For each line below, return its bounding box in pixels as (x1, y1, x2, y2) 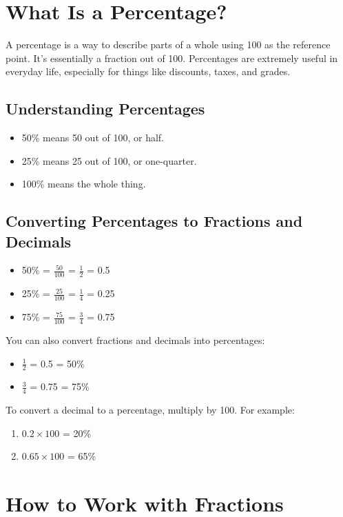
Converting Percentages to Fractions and (6, 210, 303, 232)
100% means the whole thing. (21, 176, 146, 191)
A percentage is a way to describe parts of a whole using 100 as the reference (6, 37, 331, 52)
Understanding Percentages (6, 98, 205, 119)
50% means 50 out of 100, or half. (21, 130, 165, 145)
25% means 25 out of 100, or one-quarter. (21, 153, 197, 168)
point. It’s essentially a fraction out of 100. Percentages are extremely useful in (6, 50, 338, 65)
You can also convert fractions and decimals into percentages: (6, 332, 265, 347)
